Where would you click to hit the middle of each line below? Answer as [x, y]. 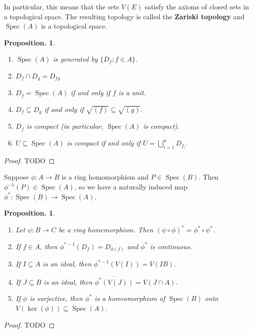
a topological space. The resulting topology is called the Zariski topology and [124, 16]
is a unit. [132, 92]
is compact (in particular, [65, 126]
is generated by [75, 59]
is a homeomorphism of [130, 298]
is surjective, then [56, 298]
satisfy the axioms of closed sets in [197, 6]
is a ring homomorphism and [105, 177]
